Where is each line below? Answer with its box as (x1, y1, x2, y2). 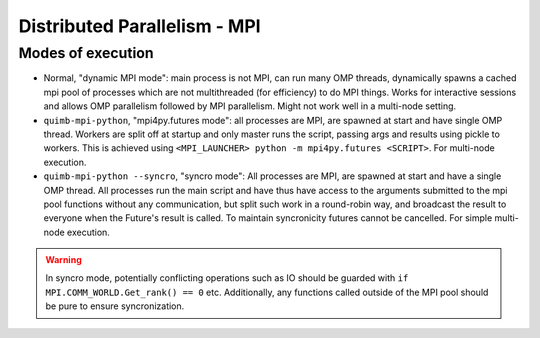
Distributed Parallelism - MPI (18, 15, 261, 37)
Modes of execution (18, 44, 154, 62)
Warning (45, 254, 82, 266)
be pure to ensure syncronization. (45, 300, 185, 312)
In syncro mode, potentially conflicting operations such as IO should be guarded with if (45, 272, 409, 284)
